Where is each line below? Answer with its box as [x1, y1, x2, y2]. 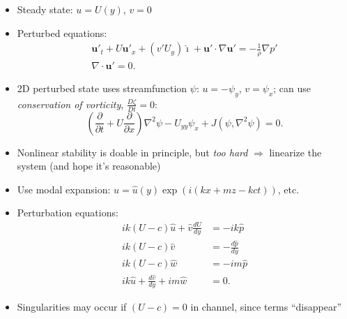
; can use [273, 81, 311, 96]
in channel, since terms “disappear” [190, 299, 342, 314]
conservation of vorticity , [17, 96, 124, 111]
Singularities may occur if [17, 299, 127, 314]
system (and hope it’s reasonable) [17, 158, 161, 173]
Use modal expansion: [17, 181, 111, 196]
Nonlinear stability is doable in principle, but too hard [17, 144, 248, 159]
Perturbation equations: [17, 205, 118, 220]
